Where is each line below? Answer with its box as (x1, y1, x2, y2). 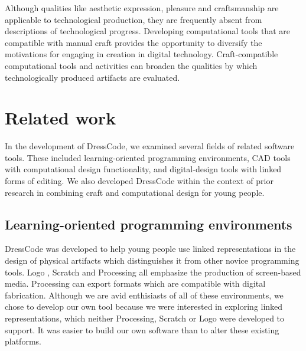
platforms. (5, 335, 41, 347)
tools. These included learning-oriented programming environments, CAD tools (5, 151, 291, 163)
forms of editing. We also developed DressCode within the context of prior (5, 175, 274, 187)
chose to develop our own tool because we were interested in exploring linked (5, 300, 283, 313)
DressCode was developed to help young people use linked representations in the (5, 242, 296, 255)
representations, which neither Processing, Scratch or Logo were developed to (5, 312, 285, 324)
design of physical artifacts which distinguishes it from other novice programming (5, 254, 300, 267)
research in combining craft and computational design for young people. (5, 186, 265, 198)
